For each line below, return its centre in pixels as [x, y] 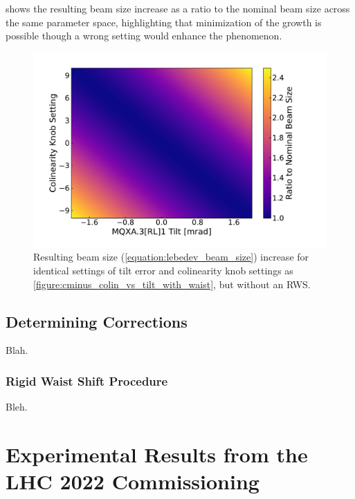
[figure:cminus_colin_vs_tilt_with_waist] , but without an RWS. [172, 284]
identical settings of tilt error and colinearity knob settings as [163, 270]
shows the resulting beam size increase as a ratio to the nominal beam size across [178, 8]
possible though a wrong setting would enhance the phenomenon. [144, 36]
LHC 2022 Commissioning [133, 481]
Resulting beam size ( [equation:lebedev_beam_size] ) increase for [171, 257]
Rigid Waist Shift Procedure [87, 380]
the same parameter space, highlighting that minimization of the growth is [164, 22]
